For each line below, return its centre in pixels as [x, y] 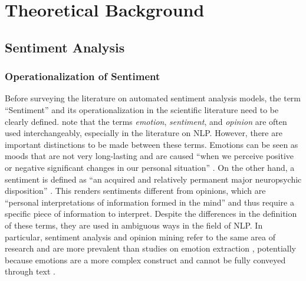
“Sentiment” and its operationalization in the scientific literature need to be [142, 109]
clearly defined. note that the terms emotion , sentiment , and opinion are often [146, 121]
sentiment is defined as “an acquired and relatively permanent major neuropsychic [153, 179]
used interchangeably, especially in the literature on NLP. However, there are [144, 133]
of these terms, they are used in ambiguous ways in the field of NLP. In [134, 225]
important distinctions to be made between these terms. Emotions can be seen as [152, 144]
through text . [30, 271]
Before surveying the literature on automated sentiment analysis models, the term [153, 98]
